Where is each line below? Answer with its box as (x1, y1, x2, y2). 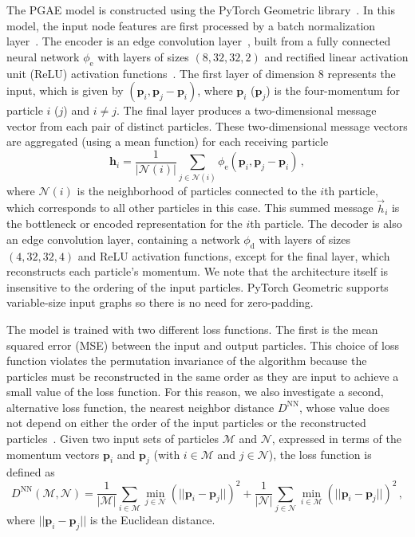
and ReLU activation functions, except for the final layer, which (77, 247, 390, 264)
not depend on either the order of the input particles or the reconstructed (6, 414, 366, 431)
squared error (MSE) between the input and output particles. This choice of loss (6, 336, 399, 353)
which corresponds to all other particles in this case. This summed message (6, 199, 373, 216)
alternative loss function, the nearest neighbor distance (6, 398, 275, 415)
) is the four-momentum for (266, 82, 401, 99)
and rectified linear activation (264, 48, 409, 65)
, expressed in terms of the (271, 430, 401, 447)
